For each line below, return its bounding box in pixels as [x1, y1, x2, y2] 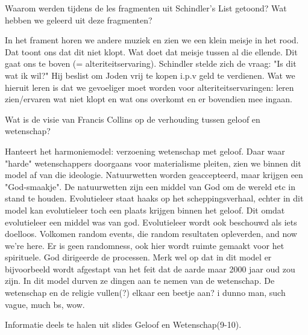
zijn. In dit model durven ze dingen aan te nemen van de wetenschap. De [5, 274, 275, 287]
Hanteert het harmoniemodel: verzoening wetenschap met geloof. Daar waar [5, 144, 285, 157]
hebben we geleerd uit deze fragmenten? [5, 13, 152, 26]
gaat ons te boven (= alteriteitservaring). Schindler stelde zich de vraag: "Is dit [5, 57, 297, 70]
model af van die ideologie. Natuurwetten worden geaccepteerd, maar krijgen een [5, 168, 303, 181]
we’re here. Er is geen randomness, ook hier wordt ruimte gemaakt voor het [5, 239, 284, 251]
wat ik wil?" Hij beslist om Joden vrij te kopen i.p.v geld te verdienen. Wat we [5, 69, 295, 81]
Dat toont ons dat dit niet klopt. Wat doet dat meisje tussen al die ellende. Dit [5, 45, 298, 58]
